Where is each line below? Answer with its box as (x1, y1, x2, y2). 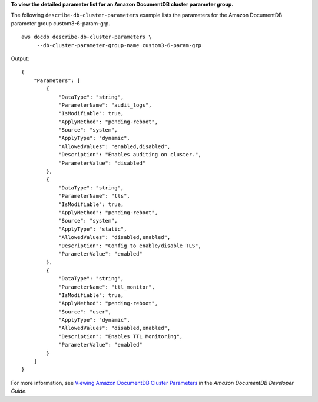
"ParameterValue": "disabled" (58, 159, 146, 166)
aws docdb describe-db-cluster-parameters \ (21, 34, 153, 41)
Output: (11, 55, 29, 62)
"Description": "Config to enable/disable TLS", (58, 242, 201, 249)
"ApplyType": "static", (58, 225, 127, 233)
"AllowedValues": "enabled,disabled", (58, 143, 171, 150)
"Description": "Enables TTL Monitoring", (58, 333, 183, 339)
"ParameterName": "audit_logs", (58, 102, 153, 109)
